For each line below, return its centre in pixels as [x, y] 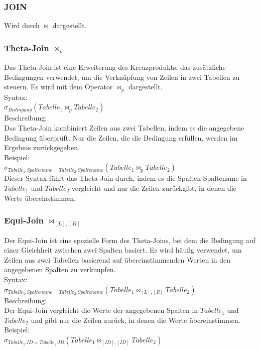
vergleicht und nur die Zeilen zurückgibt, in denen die [154, 188]
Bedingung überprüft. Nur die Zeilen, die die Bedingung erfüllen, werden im [121, 137]
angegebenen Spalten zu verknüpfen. [60, 269]
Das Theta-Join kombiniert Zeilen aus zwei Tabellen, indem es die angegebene [124, 127]
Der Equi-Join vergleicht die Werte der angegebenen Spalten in [101, 310]
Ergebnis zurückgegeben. [42, 147]
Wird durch [22, 25]
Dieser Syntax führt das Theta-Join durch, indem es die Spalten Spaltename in [125, 178]
